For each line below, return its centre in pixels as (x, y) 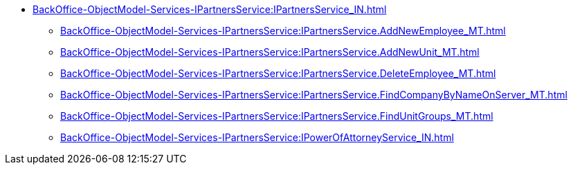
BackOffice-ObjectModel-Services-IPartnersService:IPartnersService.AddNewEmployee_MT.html (283, 31)
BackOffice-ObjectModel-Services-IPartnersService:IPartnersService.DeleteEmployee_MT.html (278, 73)
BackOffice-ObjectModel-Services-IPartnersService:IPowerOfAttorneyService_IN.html (257, 137)
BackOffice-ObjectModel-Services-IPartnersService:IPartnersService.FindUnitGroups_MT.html (277, 116)
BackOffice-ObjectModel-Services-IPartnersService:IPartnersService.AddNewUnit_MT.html (270, 52)
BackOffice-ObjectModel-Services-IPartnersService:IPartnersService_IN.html (210, 9)
